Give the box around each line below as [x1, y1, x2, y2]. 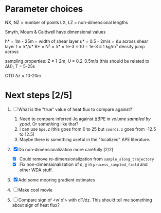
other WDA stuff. [19, 167, 53, 173]
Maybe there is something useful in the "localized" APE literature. [19, 136, 151, 142]
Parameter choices [5, 3, 83, 15]
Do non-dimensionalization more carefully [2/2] [18, 146, 113, 152]
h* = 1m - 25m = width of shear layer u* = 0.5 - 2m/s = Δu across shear [5, 38, 148, 44]
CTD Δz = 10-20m [5, 72, 41, 78]
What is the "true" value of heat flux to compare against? [18, 106, 132, 112]
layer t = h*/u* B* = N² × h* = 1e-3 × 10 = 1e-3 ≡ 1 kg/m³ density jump [5, 43, 145, 49]
